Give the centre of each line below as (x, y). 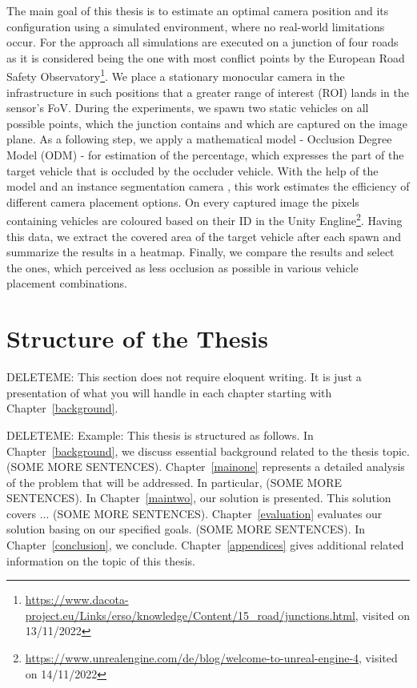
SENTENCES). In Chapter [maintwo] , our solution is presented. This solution (199, 498)
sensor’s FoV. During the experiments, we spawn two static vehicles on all (188, 108)
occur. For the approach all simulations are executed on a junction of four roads (202, 42)
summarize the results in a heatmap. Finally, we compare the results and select (200, 252)
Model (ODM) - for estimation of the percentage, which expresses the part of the (205, 155)
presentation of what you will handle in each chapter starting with (169, 392)
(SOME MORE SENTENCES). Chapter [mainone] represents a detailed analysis (206, 467)
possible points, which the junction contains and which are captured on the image (207, 123)
